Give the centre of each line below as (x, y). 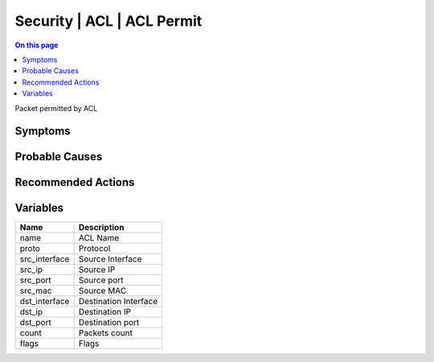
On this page (37, 45)
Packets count (105, 333)
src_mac (36, 291)
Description (101, 228)
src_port (35, 280)
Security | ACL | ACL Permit (108, 21)
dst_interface (45, 302)
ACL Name (99, 238)
